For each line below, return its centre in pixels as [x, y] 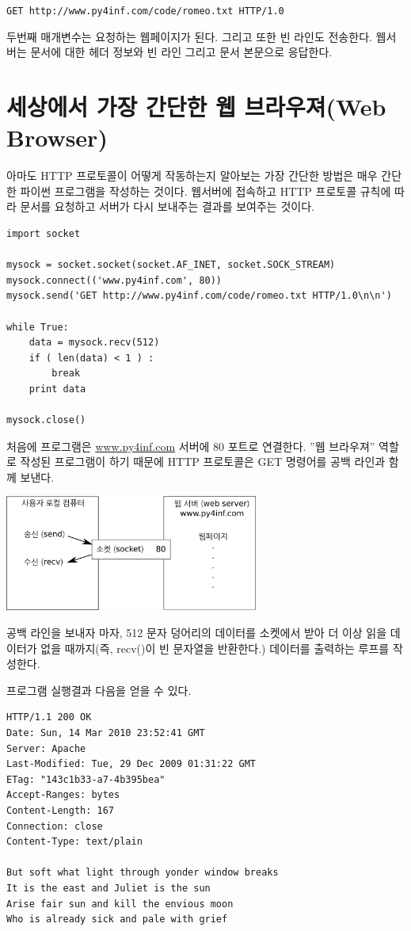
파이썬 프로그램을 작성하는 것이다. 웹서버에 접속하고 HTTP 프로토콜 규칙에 [205, 191]
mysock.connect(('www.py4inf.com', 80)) [114, 280]
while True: [38, 327]
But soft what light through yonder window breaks [143, 873]
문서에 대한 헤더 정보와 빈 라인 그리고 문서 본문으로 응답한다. [181, 52]
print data [57, 389]
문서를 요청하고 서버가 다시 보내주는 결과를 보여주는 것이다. [167, 206]
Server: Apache [46, 748]
